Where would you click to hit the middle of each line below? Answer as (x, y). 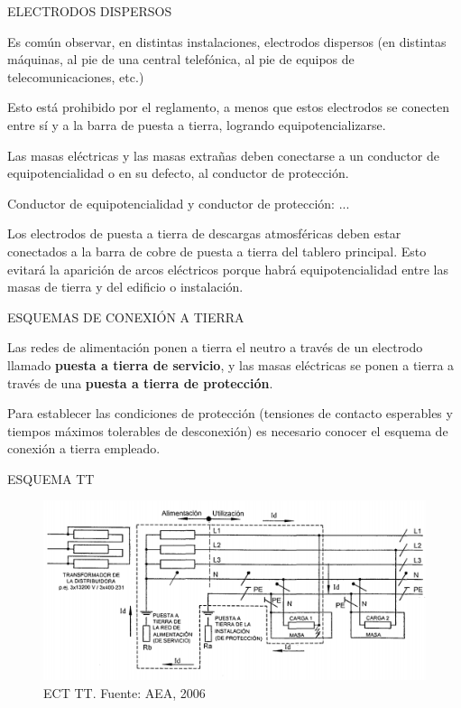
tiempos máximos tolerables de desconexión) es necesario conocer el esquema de (228, 430)
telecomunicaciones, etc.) (76, 76)
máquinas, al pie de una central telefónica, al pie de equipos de (181, 59)
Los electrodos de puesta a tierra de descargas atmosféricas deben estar (204, 233)
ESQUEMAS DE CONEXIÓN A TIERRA (126, 317)
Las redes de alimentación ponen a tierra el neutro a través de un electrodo (215, 347)
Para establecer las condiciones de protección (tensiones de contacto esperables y (230, 413)
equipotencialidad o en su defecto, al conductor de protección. (178, 173)
